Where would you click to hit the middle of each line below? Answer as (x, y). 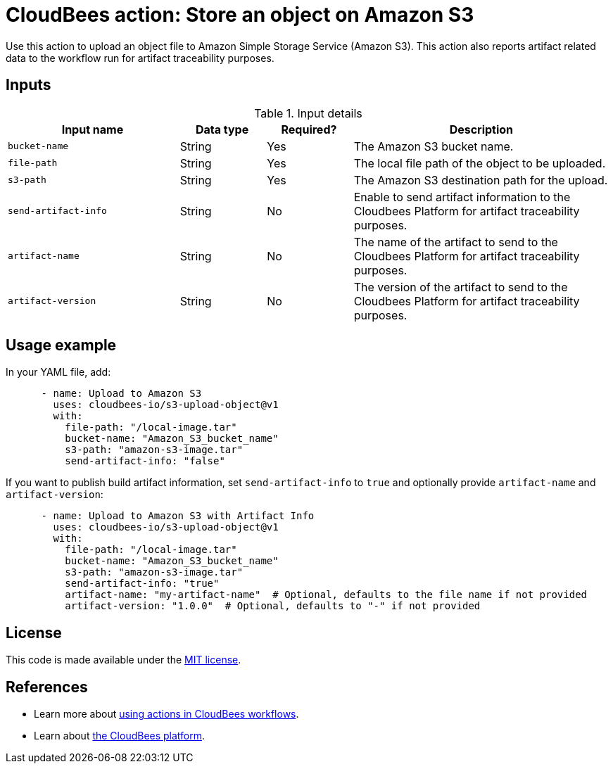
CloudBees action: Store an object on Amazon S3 (240, 15)
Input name (93, 129)
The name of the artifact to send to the (456, 242)
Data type (222, 129)
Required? (309, 129)
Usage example (61, 345)
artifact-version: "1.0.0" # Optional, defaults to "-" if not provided (273, 606)
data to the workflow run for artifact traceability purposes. (140, 58)
